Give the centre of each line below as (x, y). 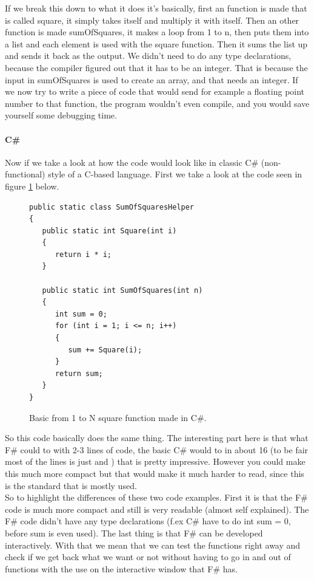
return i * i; (83, 254)
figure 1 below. (32, 186)
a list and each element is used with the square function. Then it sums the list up (156, 43)
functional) (25, 174)
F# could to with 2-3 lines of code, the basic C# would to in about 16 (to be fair (157, 449)
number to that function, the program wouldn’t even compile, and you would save (157, 103)
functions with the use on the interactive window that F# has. (121, 568)
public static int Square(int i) (109, 231)
